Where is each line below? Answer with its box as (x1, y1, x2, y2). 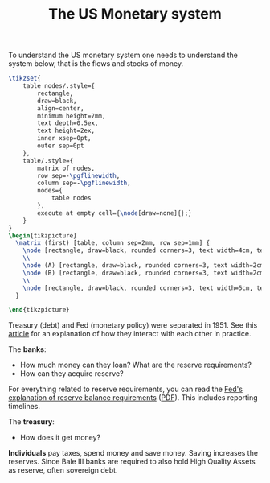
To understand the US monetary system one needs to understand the (8, 50, 239, 60)
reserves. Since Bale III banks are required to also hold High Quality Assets (8, 456, 256, 467)
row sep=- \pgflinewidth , (37, 171, 121, 180)
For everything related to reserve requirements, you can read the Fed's (8, 384, 243, 394)
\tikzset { (8, 74, 42, 83)
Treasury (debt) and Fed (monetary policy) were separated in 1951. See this (8, 320, 258, 330)
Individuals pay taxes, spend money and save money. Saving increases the (8, 448, 259, 458)
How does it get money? (19, 432, 101, 443)
